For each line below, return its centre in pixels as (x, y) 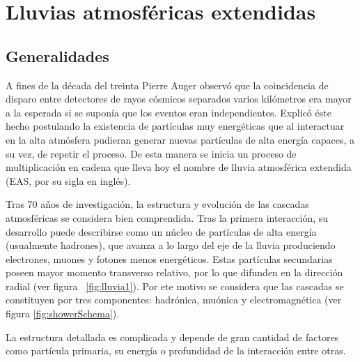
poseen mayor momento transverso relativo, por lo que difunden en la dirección (174, 272)
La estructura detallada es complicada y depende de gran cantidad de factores (172, 337)
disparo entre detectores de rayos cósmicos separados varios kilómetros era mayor (179, 99)
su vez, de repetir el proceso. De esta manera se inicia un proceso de (151, 153)
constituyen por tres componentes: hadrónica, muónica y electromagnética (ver (174, 300)
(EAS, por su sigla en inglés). (68, 180)
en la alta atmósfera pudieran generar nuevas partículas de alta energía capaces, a (180, 139)
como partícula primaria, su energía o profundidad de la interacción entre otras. (176, 350)
